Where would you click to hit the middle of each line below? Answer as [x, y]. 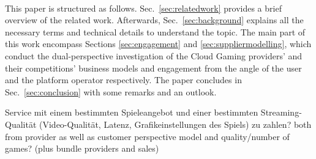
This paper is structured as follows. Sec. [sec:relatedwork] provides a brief [143, 8]
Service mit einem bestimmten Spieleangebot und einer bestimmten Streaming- [153, 112]
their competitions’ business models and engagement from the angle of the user [153, 68]
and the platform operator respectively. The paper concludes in [123, 80]
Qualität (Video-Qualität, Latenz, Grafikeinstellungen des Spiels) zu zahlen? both [158, 124]
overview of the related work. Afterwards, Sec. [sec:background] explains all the [154, 20]
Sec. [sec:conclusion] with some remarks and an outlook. [111, 91]
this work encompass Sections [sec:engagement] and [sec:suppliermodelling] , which [158, 44]
